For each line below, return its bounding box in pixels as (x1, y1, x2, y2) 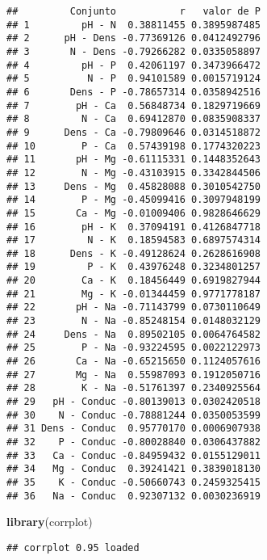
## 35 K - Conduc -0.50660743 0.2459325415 (6, 476, 261, 488)
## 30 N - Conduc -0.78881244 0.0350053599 (6, 409, 261, 421)
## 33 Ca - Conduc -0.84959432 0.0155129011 (6, 449, 261, 461)
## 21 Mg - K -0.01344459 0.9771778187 (6, 288, 261, 300)
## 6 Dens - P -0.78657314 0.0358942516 (6, 86, 261, 98)
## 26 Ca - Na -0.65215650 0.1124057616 (6, 356, 261, 368)
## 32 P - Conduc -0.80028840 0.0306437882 (6, 436, 261, 448)
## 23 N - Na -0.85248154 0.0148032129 (6, 315, 261, 327)
